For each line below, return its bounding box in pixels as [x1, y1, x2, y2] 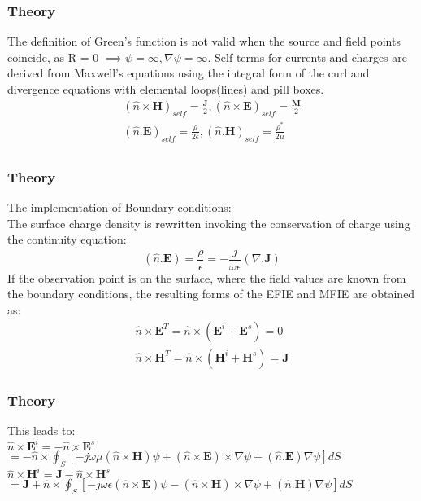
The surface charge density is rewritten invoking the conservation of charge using [7, 214, 410, 231]
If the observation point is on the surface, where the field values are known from [7, 269, 406, 286]
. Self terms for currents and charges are [207, 48, 407, 65]
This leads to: [7, 421, 76, 438]
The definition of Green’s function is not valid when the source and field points [7, 33, 401, 50]
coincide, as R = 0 [7, 48, 99, 65]
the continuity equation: [7, 231, 127, 248]
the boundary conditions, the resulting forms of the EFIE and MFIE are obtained [7, 285, 415, 302]
